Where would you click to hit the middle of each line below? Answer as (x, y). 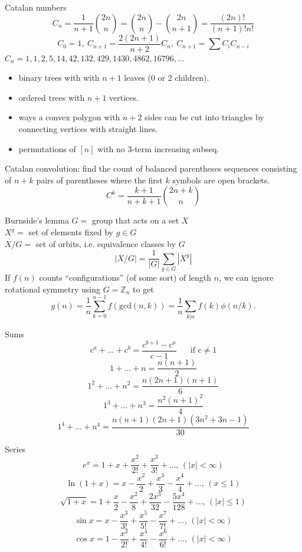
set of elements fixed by (71, 232)
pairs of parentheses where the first (99, 180)
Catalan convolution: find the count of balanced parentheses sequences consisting (151, 168)
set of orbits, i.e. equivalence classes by (106, 243)
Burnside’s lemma (37, 220)
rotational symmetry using (53, 289)
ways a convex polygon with (69, 117)
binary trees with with (59, 78)
